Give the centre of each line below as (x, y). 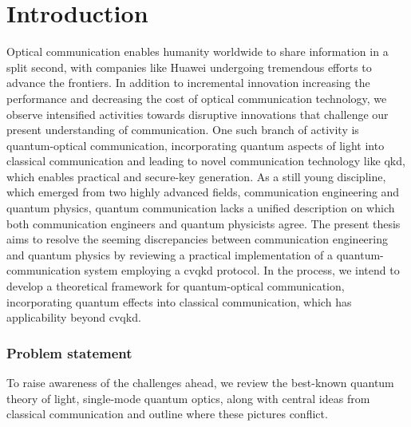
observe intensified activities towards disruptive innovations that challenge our (198, 114)
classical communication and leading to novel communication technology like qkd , (206, 161)
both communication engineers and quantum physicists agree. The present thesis (204, 223)
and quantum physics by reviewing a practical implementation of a (170, 254)
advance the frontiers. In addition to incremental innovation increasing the (188, 83)
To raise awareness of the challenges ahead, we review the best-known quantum (200, 383)
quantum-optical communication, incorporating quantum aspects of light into (196, 145)
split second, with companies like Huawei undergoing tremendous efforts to (189, 67)
